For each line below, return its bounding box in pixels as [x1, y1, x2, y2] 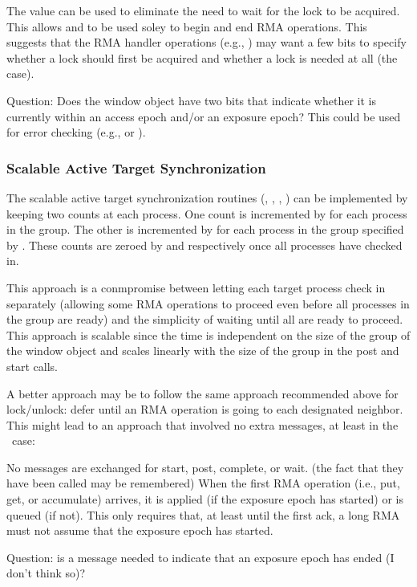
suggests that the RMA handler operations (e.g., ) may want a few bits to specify [6, 34, 407, 51]
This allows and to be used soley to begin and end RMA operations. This [6, 18, 367, 35]
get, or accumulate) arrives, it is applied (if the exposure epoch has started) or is [6, 491, 403, 508]
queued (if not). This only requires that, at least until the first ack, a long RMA [6, 506, 400, 523]
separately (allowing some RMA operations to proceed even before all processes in [6, 295, 410, 312]
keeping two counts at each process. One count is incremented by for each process [6, 205, 407, 222]
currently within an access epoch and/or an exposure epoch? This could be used [6, 108, 401, 124]
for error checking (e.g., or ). [6, 124, 146, 141]
